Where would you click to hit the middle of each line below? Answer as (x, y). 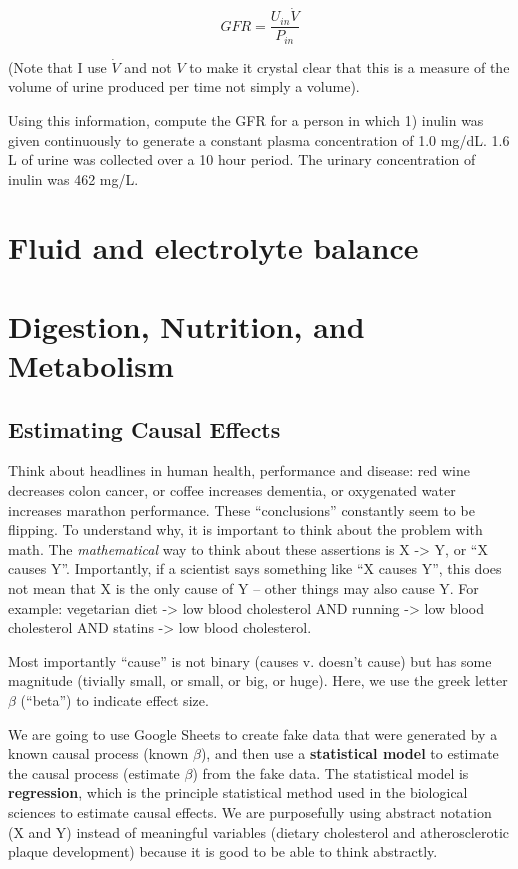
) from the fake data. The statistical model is (330, 772)
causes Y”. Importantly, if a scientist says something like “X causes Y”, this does (255, 568)
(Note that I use (57, 66)
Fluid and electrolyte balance (213, 247)
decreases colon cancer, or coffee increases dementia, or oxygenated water (232, 490)
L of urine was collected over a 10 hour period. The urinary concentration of (242, 159)
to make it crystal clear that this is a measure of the (349, 66)
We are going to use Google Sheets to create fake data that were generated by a (253, 733)
